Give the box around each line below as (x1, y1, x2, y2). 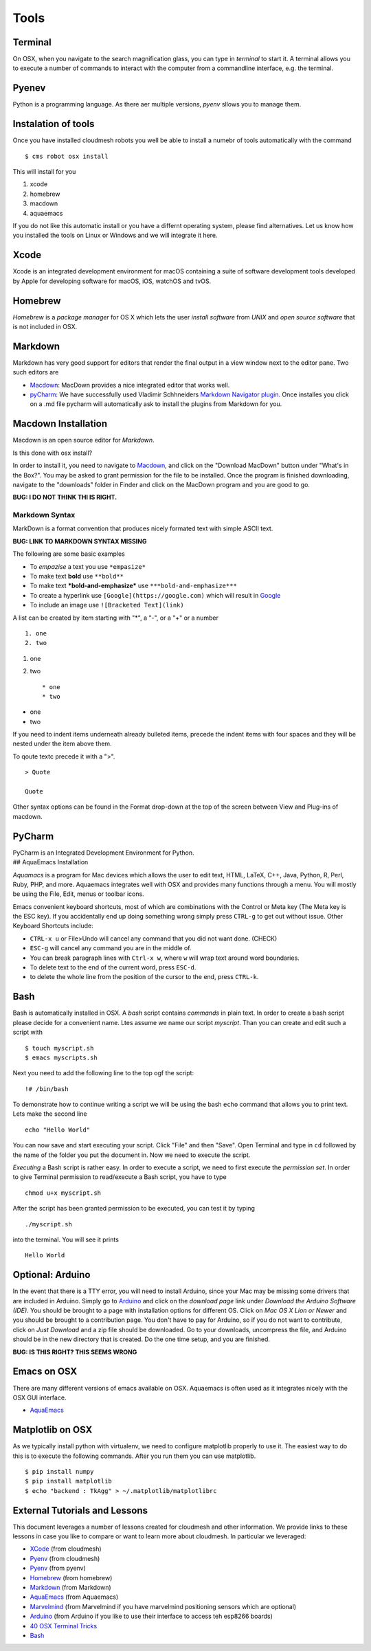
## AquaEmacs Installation (12, 858, 89, 866)
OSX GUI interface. (12, 1393, 67, 1402)
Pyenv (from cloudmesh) (30, 1554, 100, 1562)
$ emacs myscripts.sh (25, 1053, 98, 1062)
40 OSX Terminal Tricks (30, 1621, 98, 1630)
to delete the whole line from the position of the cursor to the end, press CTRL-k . (30, 973, 259, 981)
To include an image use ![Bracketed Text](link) (30, 601, 185, 609)
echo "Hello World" (25, 1125, 91, 1134)
